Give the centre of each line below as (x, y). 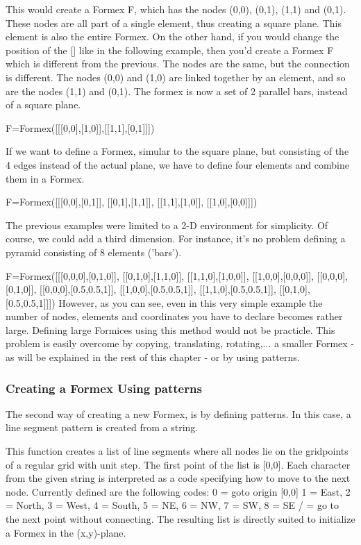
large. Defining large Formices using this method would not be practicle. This (170, 329)
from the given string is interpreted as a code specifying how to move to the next (178, 478)
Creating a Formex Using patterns (104, 388)
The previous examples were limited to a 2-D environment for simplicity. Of (167, 225)
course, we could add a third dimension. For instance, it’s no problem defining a (176, 238)
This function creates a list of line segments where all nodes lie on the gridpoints (177, 451)
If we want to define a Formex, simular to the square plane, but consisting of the (177, 151)
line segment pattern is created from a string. (102, 427)
